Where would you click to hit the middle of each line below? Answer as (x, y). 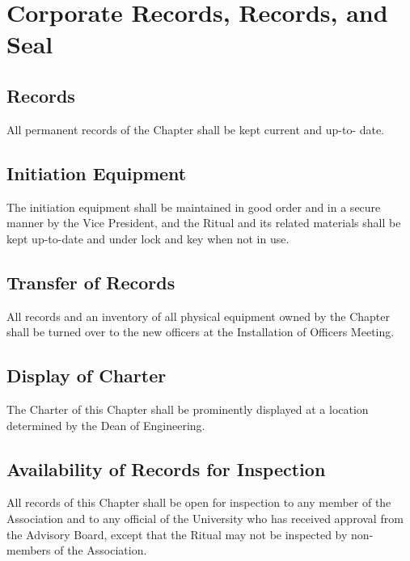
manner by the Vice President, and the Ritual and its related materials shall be (204, 223)
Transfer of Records (91, 282)
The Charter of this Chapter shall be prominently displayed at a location (188, 409)
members (29, 550)
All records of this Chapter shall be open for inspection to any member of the (199, 502)
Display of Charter (87, 375)
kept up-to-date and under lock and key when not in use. (148, 238)
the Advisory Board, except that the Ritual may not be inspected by (177, 534)
